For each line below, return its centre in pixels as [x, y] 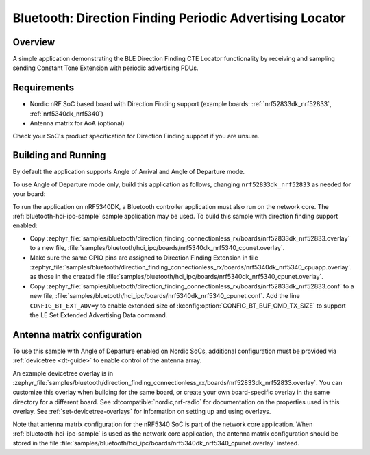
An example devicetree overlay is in [63, 373]
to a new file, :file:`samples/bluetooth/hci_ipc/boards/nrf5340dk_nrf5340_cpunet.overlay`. [157, 248]
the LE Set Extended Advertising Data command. [99, 315]
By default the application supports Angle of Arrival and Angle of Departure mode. [129, 172]
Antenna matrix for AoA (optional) [77, 123]
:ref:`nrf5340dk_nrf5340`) [67, 114]
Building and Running [59, 155]
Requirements [44, 88]
